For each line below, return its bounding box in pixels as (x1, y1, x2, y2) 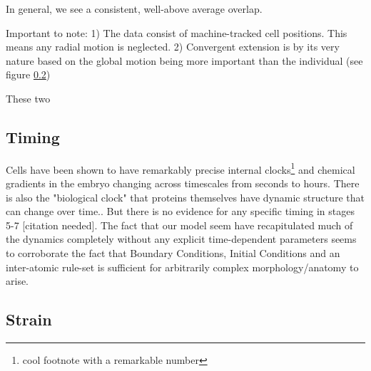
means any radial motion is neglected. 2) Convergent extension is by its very (6, 39, 340, 54)
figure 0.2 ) (6, 67, 51, 82)
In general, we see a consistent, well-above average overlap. (6, 1, 263, 16)
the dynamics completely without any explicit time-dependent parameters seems (6, 231, 357, 246)
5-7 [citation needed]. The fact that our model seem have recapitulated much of (6, 217, 353, 232)
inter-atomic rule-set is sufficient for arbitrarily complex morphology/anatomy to (6, 259, 359, 274)
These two (6, 90, 51, 105)
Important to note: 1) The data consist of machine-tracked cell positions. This (6, 25, 347, 40)
